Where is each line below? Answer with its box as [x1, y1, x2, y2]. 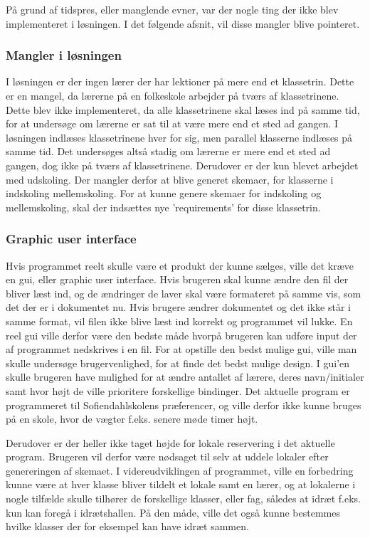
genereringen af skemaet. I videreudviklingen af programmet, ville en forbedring [6, 463, 354, 478]
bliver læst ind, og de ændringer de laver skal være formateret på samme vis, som [6, 285, 361, 300]
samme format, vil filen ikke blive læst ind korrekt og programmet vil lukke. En [6, 313, 353, 328]
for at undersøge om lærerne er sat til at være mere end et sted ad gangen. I [6, 116, 339, 131]
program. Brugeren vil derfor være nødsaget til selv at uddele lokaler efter [6, 449, 329, 464]
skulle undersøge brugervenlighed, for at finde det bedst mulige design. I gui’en [6, 355, 350, 370]
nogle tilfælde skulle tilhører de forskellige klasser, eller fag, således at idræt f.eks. [6, 491, 361, 506]
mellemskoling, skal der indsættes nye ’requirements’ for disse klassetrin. [6, 199, 321, 214]
